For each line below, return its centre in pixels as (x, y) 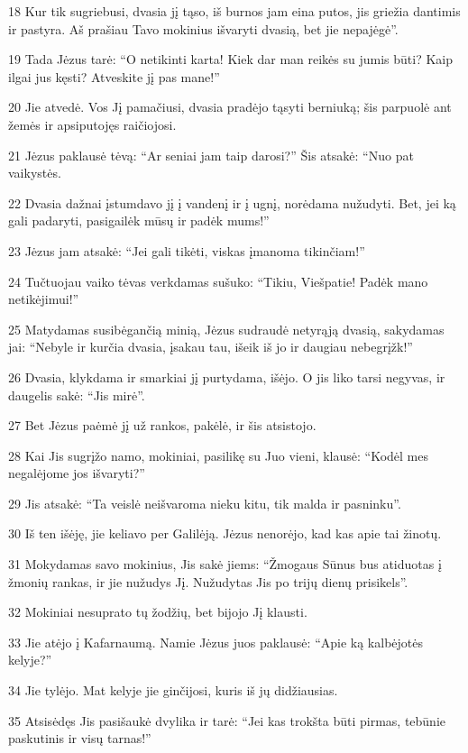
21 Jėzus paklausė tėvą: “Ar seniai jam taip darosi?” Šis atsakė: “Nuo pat (211, 155)
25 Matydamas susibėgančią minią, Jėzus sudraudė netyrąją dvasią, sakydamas (226, 329)
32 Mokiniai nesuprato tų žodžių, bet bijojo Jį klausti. (158, 612)
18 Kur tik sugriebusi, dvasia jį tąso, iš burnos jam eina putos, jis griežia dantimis (234, 11)
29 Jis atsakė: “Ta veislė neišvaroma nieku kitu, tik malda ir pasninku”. (205, 503)
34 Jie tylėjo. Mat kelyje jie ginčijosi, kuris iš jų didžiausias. (173, 690)
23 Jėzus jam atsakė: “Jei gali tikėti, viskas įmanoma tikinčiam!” (187, 250)
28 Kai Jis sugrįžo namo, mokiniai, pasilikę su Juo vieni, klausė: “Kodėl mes (218, 455)
